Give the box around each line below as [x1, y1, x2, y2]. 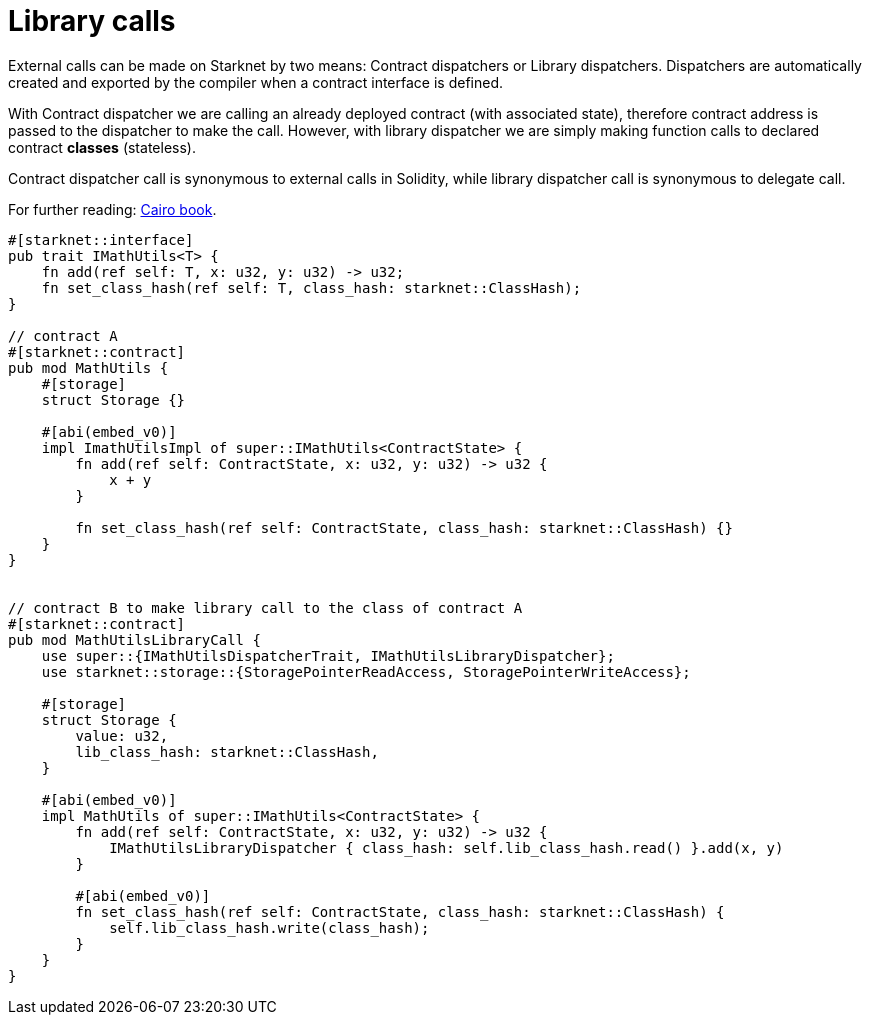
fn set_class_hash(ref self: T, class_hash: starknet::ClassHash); [41, 279, 582, 296]
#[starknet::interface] [8, 231, 194, 248]
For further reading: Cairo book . [8, 200, 217, 218]
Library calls [8, 4, 176, 38]
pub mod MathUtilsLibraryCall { [8, 631, 261, 648]
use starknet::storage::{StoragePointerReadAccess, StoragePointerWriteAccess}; [41, 663, 691, 680]
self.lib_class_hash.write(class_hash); [109, 919, 430, 936]
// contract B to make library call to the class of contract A [8, 599, 523, 616]
